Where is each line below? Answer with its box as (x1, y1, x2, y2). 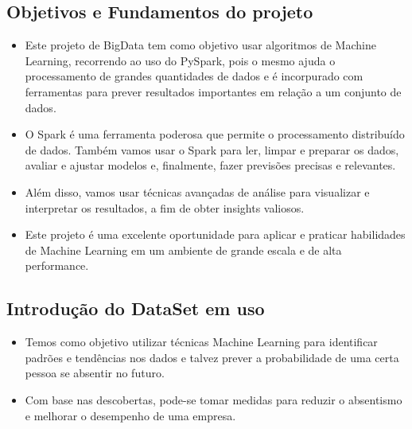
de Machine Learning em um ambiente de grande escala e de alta (25, 241, 342, 258)
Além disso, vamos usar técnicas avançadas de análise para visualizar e (25, 183, 370, 200)
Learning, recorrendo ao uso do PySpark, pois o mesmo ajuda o (25, 52, 336, 68)
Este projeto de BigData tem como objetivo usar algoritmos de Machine (25, 37, 376, 53)
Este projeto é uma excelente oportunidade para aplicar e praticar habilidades (25, 226, 406, 243)
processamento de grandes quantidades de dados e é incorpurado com (25, 68, 363, 84)
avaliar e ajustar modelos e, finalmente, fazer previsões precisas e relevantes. (25, 157, 396, 174)
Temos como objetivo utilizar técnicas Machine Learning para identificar (25, 333, 378, 350)
